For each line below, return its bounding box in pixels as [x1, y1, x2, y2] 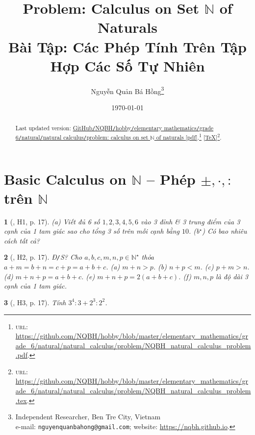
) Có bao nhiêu [202, 226, 247, 236]
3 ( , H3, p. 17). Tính [4, 297, 66, 307]
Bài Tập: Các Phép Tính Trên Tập [8, 36, 247, 56]
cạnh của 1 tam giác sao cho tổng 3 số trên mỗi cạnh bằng [4, 226, 179, 236]
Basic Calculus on [4, 169, 127, 189]
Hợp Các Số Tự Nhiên [50, 55, 205, 75]
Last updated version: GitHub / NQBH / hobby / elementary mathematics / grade [15, 124, 214, 132]
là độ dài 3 [216, 271, 248, 281]
